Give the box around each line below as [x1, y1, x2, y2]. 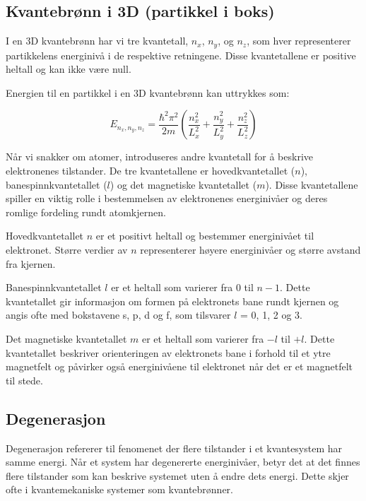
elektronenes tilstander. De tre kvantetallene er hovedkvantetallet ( [6, 163, 295, 178]
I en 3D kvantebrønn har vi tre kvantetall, [6, 33, 189, 48]
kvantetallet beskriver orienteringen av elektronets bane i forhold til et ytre [6, 345, 331, 360]
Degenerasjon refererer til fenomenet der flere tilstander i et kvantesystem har [6, 440, 343, 455]
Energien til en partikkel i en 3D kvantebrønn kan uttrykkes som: [6, 85, 290, 100]
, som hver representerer [247, 33, 351, 48]
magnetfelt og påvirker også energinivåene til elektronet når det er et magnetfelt [6, 359, 353, 374]
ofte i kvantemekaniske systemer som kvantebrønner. [6, 482, 233, 497]
